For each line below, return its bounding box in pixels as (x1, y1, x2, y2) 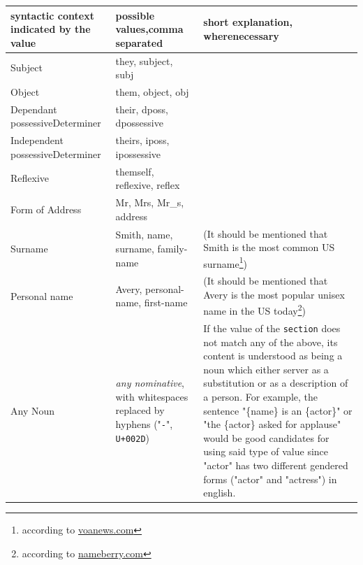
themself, (115, 164, 154, 178)
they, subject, (115, 53, 173, 68)
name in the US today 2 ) (203, 301, 306, 318)
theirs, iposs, (115, 133, 170, 148)
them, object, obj (115, 84, 189, 99)
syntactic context (10, 8, 94, 22)
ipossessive (115, 146, 161, 161)
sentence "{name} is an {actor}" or (203, 403, 353, 417)
